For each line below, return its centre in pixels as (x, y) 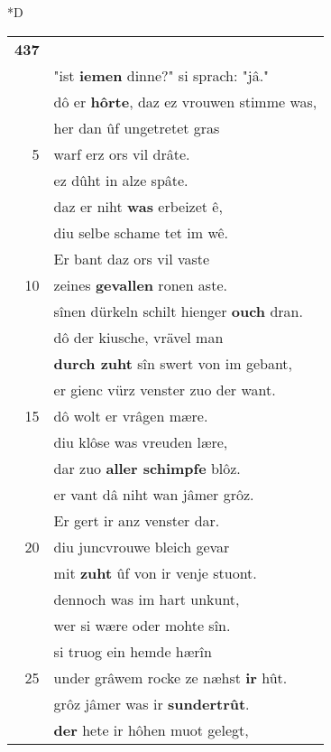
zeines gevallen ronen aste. (140, 284)
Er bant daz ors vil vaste (132, 258)
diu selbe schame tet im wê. (141, 232)
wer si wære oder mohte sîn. (142, 625)
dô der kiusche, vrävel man (138, 337)
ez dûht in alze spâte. (121, 180)
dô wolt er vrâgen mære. (131, 415)
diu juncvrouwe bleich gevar (142, 546)
